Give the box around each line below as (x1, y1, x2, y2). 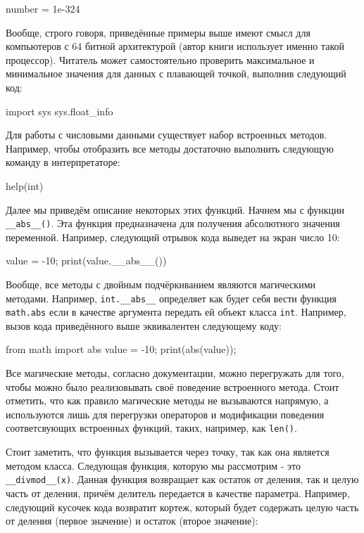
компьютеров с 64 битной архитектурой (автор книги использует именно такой (6, 39, 345, 53)
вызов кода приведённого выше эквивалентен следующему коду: (6, 318, 282, 333)
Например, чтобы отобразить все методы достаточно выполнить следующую (6, 141, 334, 155)
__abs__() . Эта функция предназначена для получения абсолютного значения (6, 216, 340, 231)
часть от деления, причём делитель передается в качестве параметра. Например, (6, 485, 350, 500)
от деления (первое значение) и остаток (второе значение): (6, 513, 258, 528)
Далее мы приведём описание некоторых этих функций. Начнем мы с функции (6, 202, 345, 217)
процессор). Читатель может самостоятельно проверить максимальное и (6, 52, 315, 67)
